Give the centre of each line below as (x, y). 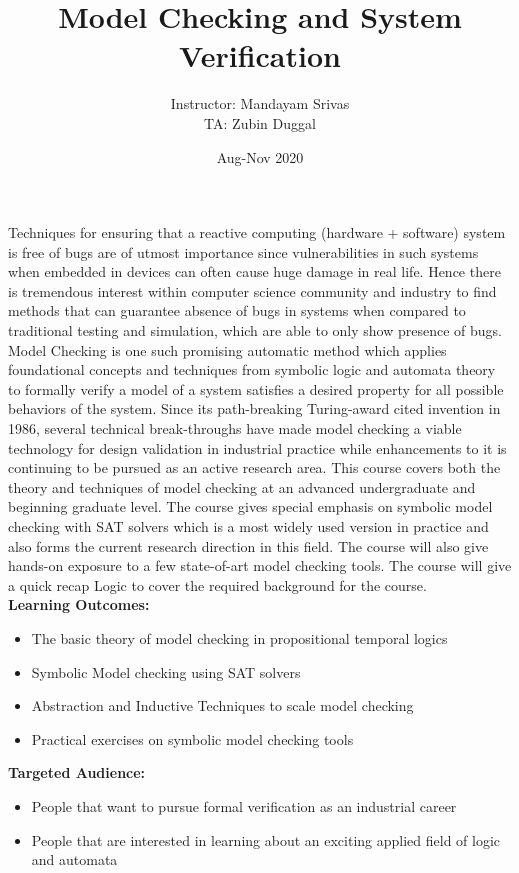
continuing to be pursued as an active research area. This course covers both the (254, 467)
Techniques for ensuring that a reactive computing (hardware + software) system (257, 232)
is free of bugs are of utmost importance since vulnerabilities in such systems (243, 251)
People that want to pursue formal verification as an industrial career (244, 805)
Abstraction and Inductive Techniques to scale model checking (222, 705)
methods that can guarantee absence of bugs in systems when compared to (237, 310)
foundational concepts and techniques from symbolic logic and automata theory (252, 369)
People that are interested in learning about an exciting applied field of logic (266, 839)
